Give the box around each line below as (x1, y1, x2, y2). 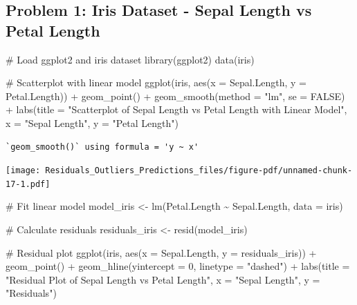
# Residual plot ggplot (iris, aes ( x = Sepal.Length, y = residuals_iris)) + (6, 245, 317, 259)
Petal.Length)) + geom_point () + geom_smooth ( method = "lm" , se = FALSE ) (6, 88, 345, 103)
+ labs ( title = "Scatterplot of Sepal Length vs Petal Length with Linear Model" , (6, 102, 347, 117)
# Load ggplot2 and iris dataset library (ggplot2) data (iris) (6, 52, 255, 66)
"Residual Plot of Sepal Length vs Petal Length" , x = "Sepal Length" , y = (6, 272, 320, 286)
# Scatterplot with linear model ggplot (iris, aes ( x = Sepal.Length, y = (6, 75, 306, 90)
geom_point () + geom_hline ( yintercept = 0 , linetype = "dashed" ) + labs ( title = (6, 259, 350, 273)
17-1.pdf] (6, 179, 51, 189)
